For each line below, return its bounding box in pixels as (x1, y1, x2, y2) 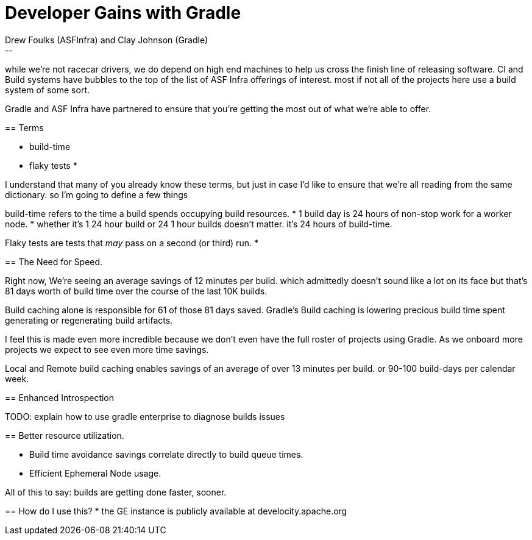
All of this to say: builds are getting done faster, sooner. (5, 486, 227, 497)
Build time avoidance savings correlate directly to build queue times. (29, 449, 303, 460)
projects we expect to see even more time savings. (5, 344, 209, 355)
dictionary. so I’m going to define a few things (5, 189, 188, 200)
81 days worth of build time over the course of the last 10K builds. (5, 285, 268, 296)
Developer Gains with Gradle (5, 2, 241, 23)
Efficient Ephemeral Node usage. (29, 467, 161, 478)
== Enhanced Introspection (5, 392, 115, 403)
